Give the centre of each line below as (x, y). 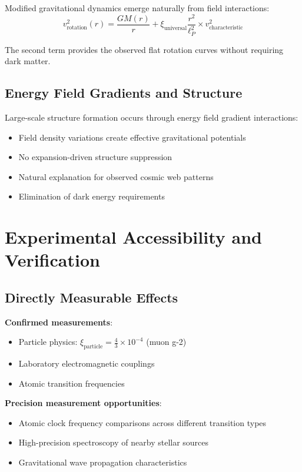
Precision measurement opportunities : (83, 403)
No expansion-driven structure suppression (95, 157)
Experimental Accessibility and (133, 237)
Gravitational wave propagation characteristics (103, 462)
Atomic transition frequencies (72, 383)
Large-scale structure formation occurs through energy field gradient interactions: (152, 117)
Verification (52, 260)
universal (175, 28)
